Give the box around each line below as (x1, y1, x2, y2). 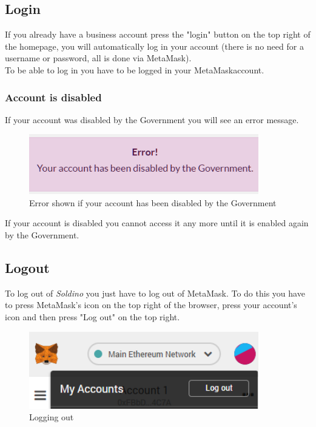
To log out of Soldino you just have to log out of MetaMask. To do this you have (5, 286, 305, 299)
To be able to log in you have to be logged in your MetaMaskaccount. (5, 63, 264, 76)
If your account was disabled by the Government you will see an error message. (5, 113, 299, 126)
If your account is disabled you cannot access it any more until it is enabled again (5, 217, 309, 229)
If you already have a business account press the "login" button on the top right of (5, 28, 311, 41)
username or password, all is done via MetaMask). (5, 52, 192, 64)
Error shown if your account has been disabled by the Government (29, 196, 277, 209)
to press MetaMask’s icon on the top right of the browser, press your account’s (5, 298, 297, 311)
